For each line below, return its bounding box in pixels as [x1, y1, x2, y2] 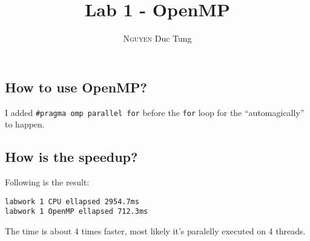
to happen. [5, 118, 45, 130]
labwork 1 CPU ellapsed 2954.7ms [5, 197, 139, 206]
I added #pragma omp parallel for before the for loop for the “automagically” [5, 106, 305, 118]
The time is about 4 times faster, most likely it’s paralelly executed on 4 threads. [5, 224, 306, 237]
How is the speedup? [5, 147, 138, 166]
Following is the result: [5, 175, 90, 188]
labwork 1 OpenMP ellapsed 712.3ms [5, 207, 148, 216]
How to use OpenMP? [5, 77, 147, 96]
